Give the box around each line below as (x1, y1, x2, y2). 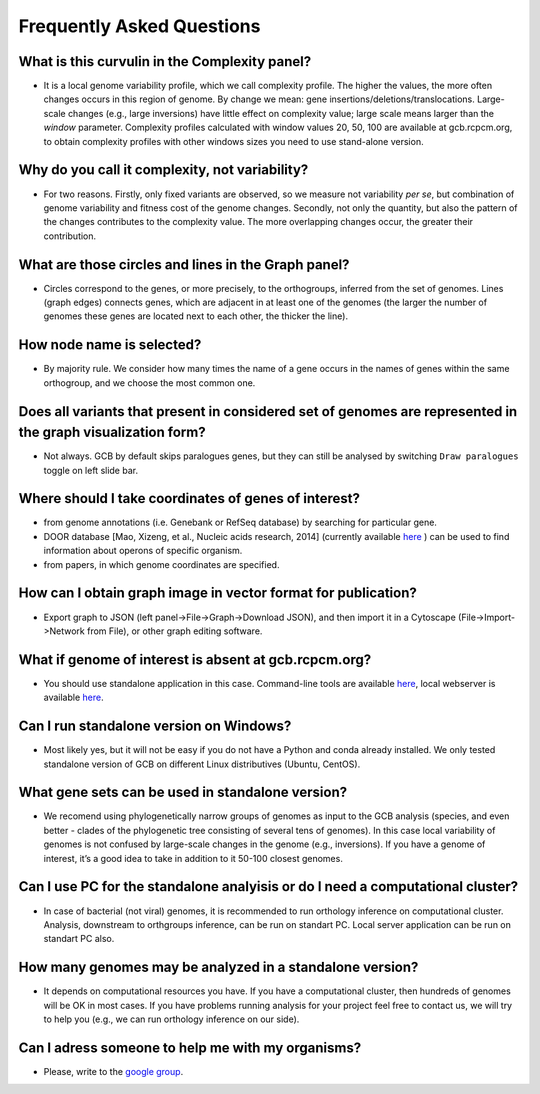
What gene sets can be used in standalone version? (18, 784, 348, 801)
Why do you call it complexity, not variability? (18, 161, 309, 179)
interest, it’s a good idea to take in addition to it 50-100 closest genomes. (43, 852, 344, 864)
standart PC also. (43, 933, 115, 945)
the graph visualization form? (18, 424, 206, 441)
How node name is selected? (18, 336, 202, 354)
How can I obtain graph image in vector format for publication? (18, 585, 417, 602)
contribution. (43, 230, 97, 242)
